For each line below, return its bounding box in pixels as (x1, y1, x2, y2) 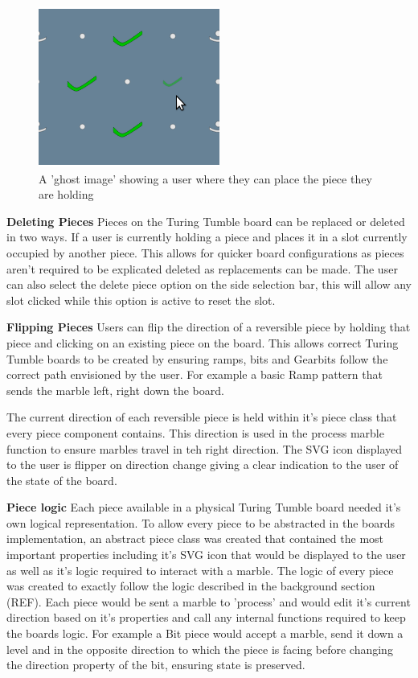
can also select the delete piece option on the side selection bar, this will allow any (6, 276, 412, 293)
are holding (39, 186, 94, 203)
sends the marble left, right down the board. (6, 381, 224, 398)
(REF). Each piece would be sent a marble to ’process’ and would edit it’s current (6, 593, 411, 610)
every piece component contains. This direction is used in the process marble (6, 424, 384, 441)
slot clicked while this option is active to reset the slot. (6, 291, 276, 308)
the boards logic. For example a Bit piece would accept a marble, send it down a (6, 625, 404, 642)
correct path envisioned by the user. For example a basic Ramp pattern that (6, 366, 383, 383)
